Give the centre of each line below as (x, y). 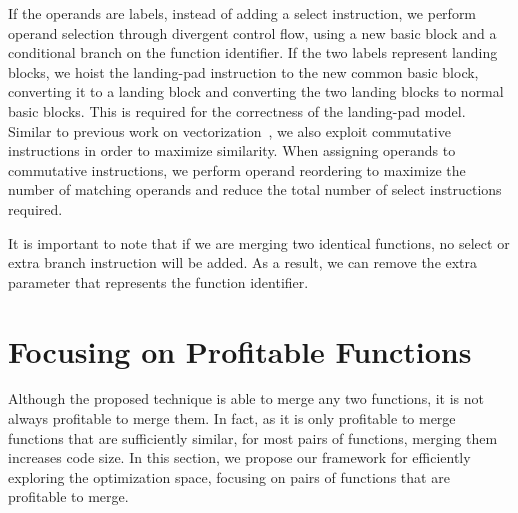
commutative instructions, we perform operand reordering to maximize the (237, 169)
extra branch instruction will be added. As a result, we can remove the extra (243, 262)
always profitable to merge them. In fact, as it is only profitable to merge (232, 418)
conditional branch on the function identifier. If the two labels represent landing (253, 52)
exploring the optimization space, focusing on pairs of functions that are (229, 476)
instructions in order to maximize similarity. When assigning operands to (232, 150)
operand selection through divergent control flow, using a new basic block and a (252, 32)
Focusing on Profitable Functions (240, 350)
